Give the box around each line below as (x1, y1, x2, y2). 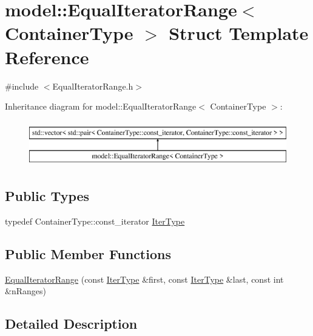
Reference (5, 44, 89, 69)
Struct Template (169, 21, 309, 45)
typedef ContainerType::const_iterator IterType (5, 215, 185, 228)
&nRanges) (5, 285, 46, 297)
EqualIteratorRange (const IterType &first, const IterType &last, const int (5, 272, 284, 285)
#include (5, 79, 39, 92)
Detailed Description (5, 314, 138, 333)
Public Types (5, 186, 90, 205)
